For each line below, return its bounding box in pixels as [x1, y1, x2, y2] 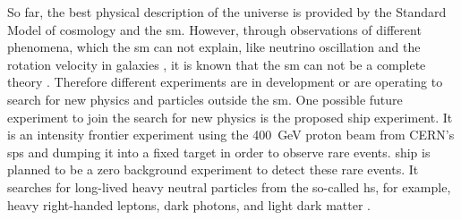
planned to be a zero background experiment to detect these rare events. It [7, 160, 419, 179]
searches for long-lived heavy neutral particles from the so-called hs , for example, [7, 177, 451, 196]
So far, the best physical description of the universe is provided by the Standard [7, 3, 447, 21]
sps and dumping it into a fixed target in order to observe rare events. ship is [7, 142, 431, 161]
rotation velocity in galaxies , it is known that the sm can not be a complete [7, 55, 426, 73]
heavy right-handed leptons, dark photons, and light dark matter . [7, 195, 371, 214]
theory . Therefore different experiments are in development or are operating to [7, 72, 443, 91]
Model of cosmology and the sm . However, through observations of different [7, 20, 422, 38]
